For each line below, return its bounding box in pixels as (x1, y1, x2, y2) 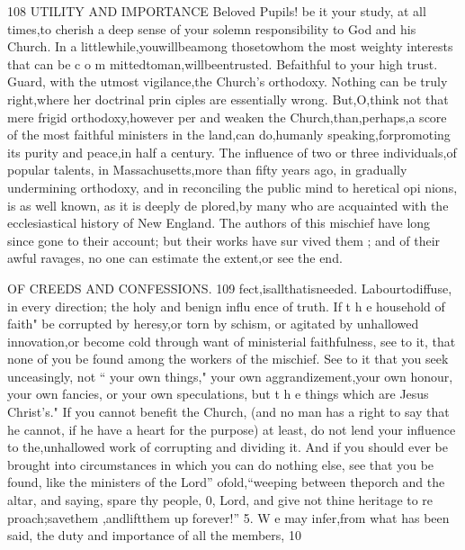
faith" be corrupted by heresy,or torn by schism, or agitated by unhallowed (7, 314, 419, 333)
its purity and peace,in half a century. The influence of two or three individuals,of (7, 142, 457, 161)
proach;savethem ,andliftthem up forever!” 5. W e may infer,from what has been (7, 508, 450, 527)
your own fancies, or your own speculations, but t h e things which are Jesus (7, 384, 429, 403)
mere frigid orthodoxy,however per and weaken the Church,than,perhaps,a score (7, 107, 447, 126)
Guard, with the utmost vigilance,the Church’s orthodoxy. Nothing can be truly (7, 72, 448, 91)
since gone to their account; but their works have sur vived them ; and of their (7, 230, 441, 249)
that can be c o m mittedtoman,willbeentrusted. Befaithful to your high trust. (7, 54, 438, 73)
